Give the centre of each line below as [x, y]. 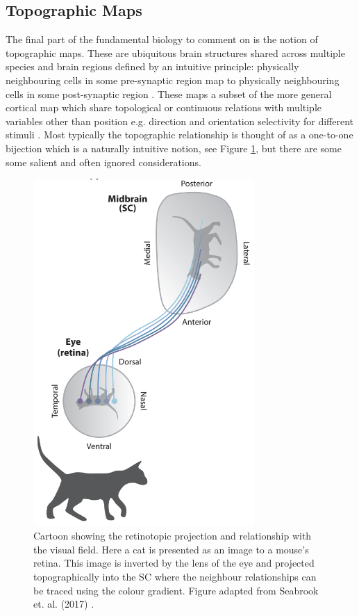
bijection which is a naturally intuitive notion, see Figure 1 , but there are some [174, 148]
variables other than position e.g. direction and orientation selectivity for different [180, 121]
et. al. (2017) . [64, 604]
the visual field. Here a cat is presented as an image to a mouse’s [171, 549]
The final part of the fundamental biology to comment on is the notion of [162, 39]
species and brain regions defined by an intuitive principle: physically [152, 66]
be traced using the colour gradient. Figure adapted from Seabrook [176, 590]
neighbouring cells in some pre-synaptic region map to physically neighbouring [173, 80]
